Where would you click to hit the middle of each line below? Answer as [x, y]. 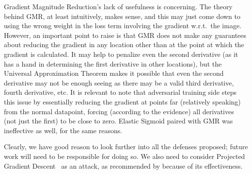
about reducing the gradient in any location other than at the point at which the [124, 44]
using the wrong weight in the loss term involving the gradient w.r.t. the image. [123, 26]
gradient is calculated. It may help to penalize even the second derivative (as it [121, 54]
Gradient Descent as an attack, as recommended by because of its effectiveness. [123, 165]
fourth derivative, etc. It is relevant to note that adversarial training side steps [120, 92]
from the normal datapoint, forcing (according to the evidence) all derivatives [119, 111]
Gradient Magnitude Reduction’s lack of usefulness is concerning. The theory [118, 6]
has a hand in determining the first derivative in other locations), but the [113, 63]
